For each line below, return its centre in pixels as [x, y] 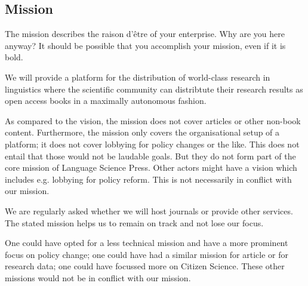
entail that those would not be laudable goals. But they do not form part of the [150, 156]
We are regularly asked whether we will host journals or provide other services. [149, 210]
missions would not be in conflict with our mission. [98, 277]
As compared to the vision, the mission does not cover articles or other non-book [153, 120]
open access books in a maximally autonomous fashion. [106, 101]
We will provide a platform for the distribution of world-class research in [138, 77]
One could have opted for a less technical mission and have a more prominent [147, 243]
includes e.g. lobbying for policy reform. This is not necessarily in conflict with [148, 179]
